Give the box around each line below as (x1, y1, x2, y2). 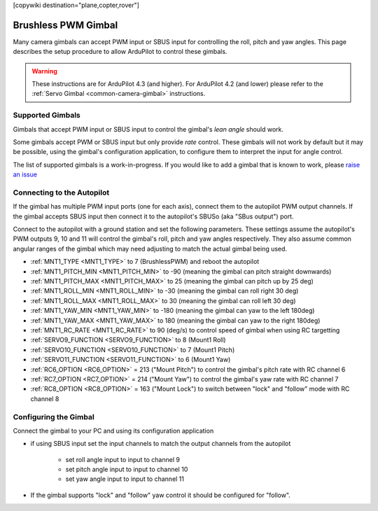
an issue (13, 170, 38, 178)
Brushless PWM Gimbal (13, 19, 118, 31)
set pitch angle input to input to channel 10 (65, 465, 188, 474)
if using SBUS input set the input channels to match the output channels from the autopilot (30, 440, 291, 448)
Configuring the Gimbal (13, 412, 94, 421)
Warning (31, 66, 57, 75)
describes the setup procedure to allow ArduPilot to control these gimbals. (13, 48, 227, 56)
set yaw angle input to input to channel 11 (65, 475, 185, 483)
